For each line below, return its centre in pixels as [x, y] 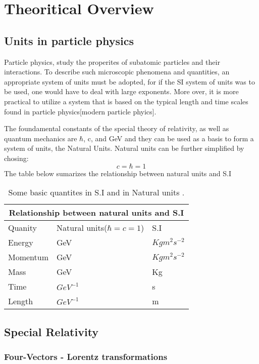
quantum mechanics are [41, 138]
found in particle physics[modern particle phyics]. [80, 111]
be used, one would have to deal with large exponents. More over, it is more [121, 91]
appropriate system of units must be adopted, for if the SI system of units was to [129, 81]
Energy [21, 242]
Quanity [22, 228]
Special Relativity [51, 331]
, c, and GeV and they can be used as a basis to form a [169, 138]
